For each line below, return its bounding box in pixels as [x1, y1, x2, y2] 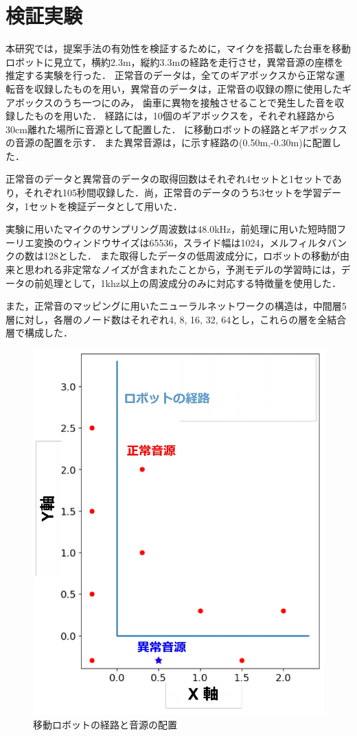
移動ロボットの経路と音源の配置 [33, 717, 177, 731]
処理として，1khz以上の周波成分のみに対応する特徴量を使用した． [43, 275, 341, 290]
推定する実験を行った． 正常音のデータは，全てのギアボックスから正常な [5, 68, 336, 82]
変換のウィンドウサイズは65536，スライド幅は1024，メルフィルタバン [34, 235, 347, 249]
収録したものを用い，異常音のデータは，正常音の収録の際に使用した [34, 81, 342, 95]
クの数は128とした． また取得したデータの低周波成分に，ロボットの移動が [5, 249, 340, 263]
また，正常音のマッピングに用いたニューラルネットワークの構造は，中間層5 [5, 299, 347, 313]
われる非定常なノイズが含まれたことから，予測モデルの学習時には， [34, 262, 341, 277]
